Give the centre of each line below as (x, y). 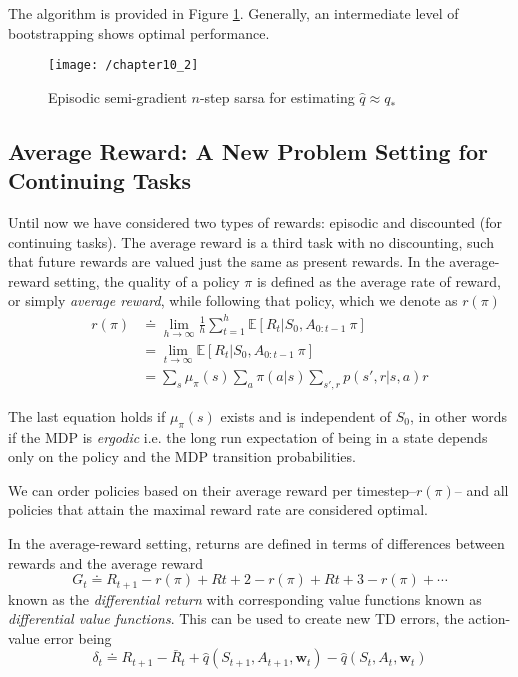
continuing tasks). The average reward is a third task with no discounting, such (251, 241)
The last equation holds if (87, 415)
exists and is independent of (306, 415)
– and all (481, 489)
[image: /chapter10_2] (123, 65)
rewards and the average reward (106, 562)
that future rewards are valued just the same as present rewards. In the (226, 261)
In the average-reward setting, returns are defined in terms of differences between (256, 543)
